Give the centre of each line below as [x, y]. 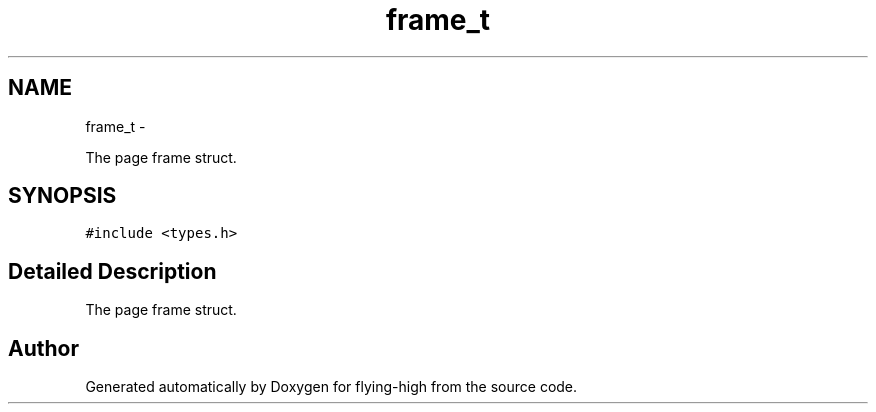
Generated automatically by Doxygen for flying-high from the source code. [331, 387]
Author [43, 348]
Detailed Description [112, 271]
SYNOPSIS [62, 196]
